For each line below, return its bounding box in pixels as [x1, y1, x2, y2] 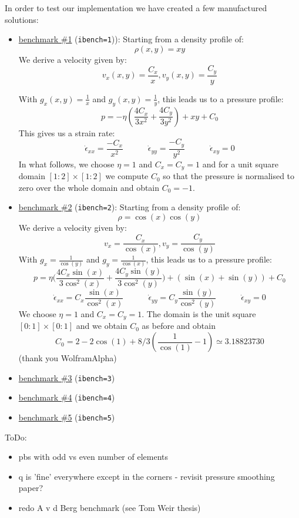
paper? [18, 482, 43, 494]
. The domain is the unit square [142, 308, 256, 320]
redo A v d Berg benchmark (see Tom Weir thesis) [18, 502, 201, 514]
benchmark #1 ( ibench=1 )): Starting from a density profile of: [18, 33, 244, 45]
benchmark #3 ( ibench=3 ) [18, 371, 115, 384]
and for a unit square [202, 157, 278, 170]
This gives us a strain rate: [18, 126, 115, 139]
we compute [105, 170, 149, 182]
